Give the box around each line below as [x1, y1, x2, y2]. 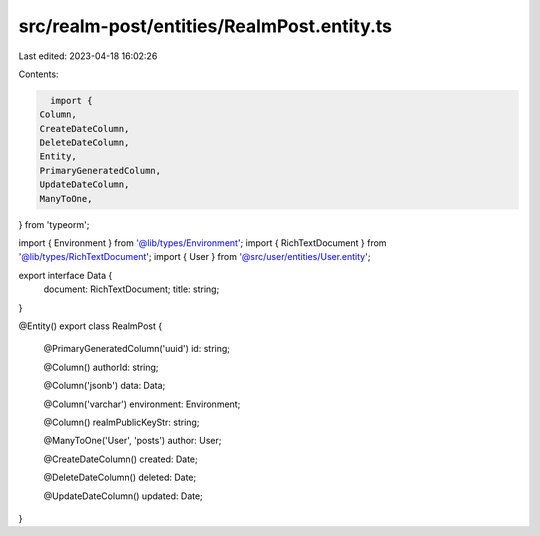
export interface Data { [18, 269, 113, 281]
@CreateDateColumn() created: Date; [43, 453, 199, 465]
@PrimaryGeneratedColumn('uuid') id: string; [43, 343, 230, 355]
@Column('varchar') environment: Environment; [43, 398, 241, 410]
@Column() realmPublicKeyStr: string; [43, 416, 200, 428]
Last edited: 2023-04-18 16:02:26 [18, 50, 158, 62]
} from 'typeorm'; [18, 218, 90, 230]
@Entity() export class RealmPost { [18, 320, 163, 332]
